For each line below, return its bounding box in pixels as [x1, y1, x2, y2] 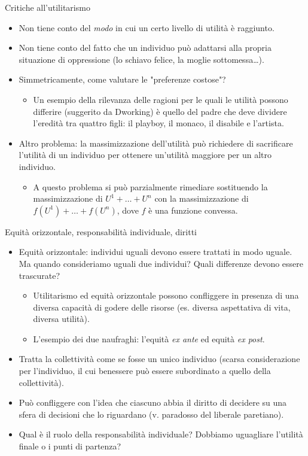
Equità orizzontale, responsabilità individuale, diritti [5, 225, 197, 238]
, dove [117, 203, 139, 216]
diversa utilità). [33, 312, 90, 325]
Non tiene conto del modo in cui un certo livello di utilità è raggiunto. [19, 21, 275, 34]
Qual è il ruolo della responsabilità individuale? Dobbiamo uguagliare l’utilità [19, 428, 303, 440]
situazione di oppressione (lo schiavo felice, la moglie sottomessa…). [19, 53, 264, 65]
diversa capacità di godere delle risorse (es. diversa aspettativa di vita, [33, 300, 291, 313]
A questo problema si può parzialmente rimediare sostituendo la [33, 180, 268, 193]
